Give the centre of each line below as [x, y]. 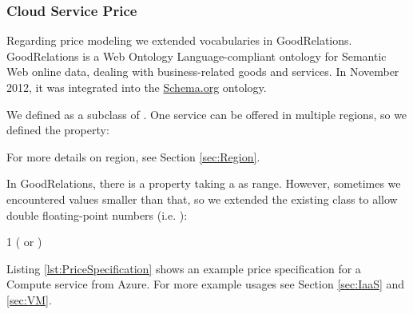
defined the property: [58, 130]
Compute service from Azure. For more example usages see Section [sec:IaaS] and [206, 284]
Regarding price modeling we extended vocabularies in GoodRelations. [179, 40]
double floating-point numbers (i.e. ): [97, 215]
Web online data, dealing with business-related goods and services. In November [203, 72]
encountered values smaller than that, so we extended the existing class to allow [202, 199]
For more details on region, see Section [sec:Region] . [133, 156]
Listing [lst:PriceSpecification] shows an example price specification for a [184, 268]
